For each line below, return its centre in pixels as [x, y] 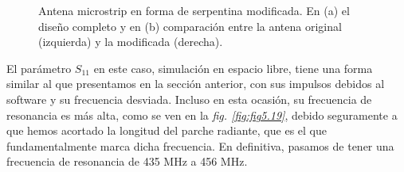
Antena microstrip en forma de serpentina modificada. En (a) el [194, 10]
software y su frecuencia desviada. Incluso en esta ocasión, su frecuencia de [189, 99]
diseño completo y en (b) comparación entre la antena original [190, 26]
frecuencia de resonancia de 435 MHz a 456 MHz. [127, 161]
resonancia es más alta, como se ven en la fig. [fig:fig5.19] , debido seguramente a [202, 115]
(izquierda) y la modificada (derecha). [131, 42]
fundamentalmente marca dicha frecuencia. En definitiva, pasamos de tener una [200, 145]
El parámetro [39, 68]
